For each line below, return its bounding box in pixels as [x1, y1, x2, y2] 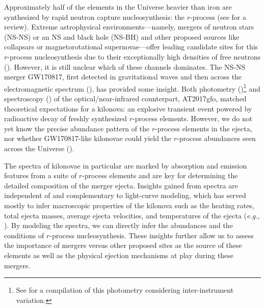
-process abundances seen [177, 133, 256, 144]
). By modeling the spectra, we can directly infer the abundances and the [4, 220, 233, 231]
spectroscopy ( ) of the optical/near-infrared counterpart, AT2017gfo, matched [4, 93, 247, 103]
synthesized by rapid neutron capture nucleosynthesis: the [4, 11, 185, 22]
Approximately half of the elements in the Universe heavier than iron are [4, 2, 232, 12]
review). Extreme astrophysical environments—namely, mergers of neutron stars [4, 21, 254, 32]
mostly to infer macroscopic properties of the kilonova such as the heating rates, [4, 200, 254, 210]
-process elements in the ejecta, [155, 123, 252, 133]
